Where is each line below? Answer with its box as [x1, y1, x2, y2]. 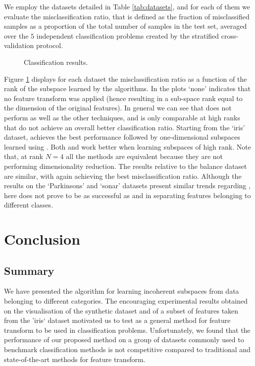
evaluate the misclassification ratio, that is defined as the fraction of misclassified [4, 11, 250, 21]
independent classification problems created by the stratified [36, 30, 219, 41]
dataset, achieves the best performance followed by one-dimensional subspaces [4, 132, 240, 142]
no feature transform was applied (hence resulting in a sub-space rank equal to [4, 93, 243, 103]
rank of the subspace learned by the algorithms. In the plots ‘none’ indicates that [4, 83, 251, 94]
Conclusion [4, 229, 81, 249]
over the [4, 30, 29, 41]
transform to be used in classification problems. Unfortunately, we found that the [4, 324, 251, 335]
